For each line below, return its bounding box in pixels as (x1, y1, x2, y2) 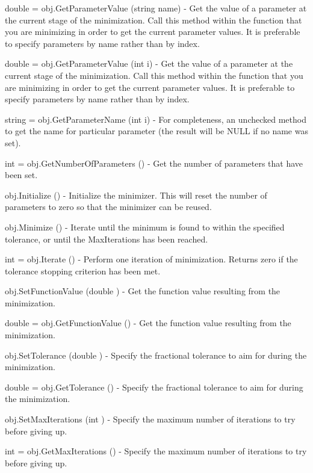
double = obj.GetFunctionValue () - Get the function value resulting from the (5, 317, 291, 329)
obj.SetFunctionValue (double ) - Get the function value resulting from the (5, 285, 280, 297)
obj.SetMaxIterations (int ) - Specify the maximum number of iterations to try (5, 413, 296, 425)
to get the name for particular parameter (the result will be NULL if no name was (5, 125, 308, 137)
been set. (5, 168, 38, 181)
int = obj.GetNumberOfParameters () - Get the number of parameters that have (5, 156, 303, 169)
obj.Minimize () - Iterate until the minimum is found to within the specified (5, 220, 285, 233)
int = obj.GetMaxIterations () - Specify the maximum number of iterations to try (5, 445, 307, 457)
